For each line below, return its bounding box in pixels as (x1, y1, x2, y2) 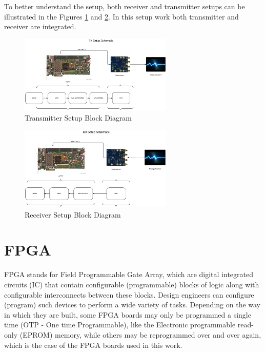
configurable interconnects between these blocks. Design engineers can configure (4, 289, 254, 300)
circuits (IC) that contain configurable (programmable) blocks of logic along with (4, 279, 259, 289)
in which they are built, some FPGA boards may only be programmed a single (4, 309, 251, 320)
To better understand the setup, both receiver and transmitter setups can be (4, 1, 245, 11)
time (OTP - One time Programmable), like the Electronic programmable (4, 319, 236, 330)
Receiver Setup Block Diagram (25, 209, 121, 220)
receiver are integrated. (4, 21, 76, 32)
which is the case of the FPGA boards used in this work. (4, 339, 182, 350)
